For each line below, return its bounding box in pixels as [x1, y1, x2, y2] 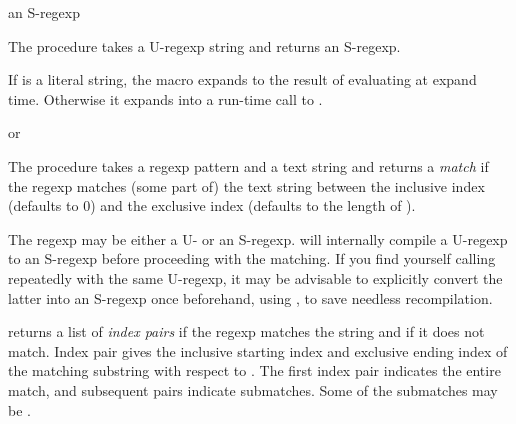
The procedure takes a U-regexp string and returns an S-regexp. [8, 35, 401, 56]
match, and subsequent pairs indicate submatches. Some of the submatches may [8, 379, 498, 400]
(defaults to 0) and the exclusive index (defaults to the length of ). [8, 195, 416, 216]
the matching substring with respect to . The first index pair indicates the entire [8, 360, 501, 381]
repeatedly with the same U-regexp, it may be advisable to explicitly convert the [8, 267, 503, 288]
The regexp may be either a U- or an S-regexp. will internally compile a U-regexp [8, 228, 508, 249]
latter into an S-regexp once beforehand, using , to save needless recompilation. [8, 287, 493, 308]
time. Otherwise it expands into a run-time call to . [8, 88, 323, 109]
